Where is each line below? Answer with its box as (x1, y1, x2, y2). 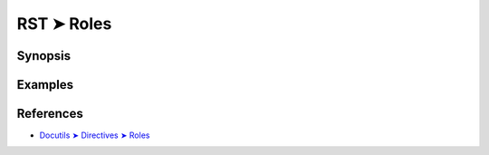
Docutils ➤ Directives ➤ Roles (39, 130, 150, 140)
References (16, 106, 83, 121)
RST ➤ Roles (16, 14, 112, 34)
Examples (16, 77, 74, 92)
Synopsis (16, 48, 72, 63)
